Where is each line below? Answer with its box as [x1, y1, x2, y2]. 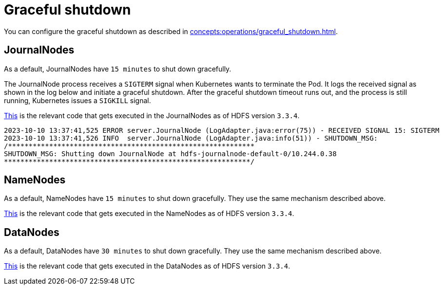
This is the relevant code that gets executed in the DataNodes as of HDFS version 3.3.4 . [4, 262, 290, 271]
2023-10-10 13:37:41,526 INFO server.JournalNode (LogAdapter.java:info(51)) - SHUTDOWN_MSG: [4, 134, 378, 142]
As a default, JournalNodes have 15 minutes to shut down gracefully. [4, 64, 231, 73]
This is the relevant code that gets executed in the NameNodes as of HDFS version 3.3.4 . [4, 209, 294, 218]
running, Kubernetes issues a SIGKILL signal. [4, 96, 151, 105]
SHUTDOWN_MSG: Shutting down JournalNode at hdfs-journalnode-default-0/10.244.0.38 [4, 149, 337, 158]
